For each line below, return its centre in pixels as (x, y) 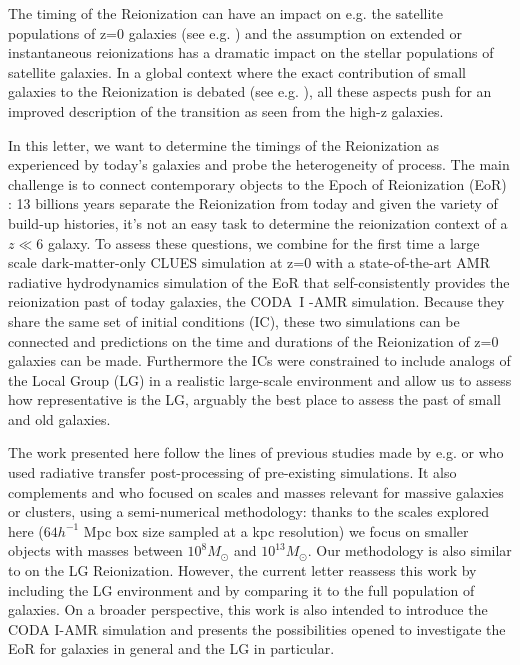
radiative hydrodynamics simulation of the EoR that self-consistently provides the (259, 281)
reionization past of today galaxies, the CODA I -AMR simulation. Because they (256, 301)
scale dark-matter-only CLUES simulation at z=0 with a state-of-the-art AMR (249, 262)
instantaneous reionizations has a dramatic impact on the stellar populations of (251, 52)
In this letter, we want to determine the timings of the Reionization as (223, 144)
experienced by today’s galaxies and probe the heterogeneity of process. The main (259, 164)
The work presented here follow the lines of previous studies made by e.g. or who (256, 452)
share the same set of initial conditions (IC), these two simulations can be (234, 320)
